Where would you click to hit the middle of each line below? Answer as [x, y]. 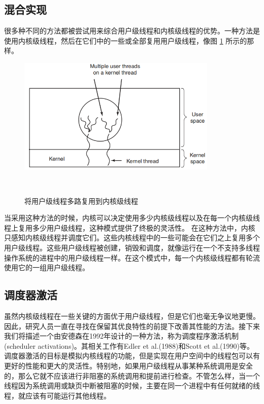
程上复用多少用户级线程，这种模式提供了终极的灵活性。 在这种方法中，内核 [130, 227]
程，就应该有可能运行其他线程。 [57, 395]
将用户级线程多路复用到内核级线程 [81, 200]
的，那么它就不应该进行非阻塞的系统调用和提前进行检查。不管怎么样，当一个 [132, 375]
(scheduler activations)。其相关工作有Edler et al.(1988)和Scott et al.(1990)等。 [129, 345]
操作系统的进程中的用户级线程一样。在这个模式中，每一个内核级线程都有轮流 [132, 257]
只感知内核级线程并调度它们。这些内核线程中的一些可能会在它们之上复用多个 [132, 237]
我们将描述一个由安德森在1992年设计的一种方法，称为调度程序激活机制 [121, 336]
